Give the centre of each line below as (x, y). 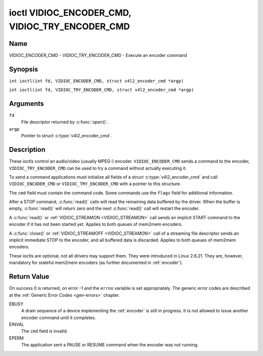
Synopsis (24, 69)
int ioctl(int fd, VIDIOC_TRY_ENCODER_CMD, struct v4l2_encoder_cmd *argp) (102, 90)
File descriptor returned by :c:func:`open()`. (65, 122)
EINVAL (17, 324)
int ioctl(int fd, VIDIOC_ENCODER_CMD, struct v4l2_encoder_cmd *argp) (96, 81)
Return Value (29, 277)
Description (27, 150)
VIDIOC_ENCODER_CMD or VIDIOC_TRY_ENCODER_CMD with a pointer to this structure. (95, 184)
